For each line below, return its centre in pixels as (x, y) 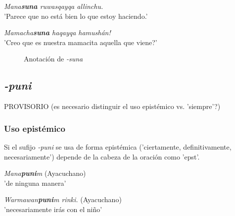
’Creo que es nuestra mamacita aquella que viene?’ (81, 42)
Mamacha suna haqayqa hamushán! (57, 32)
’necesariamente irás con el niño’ (53, 209)
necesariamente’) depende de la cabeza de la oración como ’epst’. (102, 156)
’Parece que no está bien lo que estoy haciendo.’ (76, 16)
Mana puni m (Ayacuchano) (45, 173)
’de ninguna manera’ (35, 183)
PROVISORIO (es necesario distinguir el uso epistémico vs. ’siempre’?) (112, 106)
